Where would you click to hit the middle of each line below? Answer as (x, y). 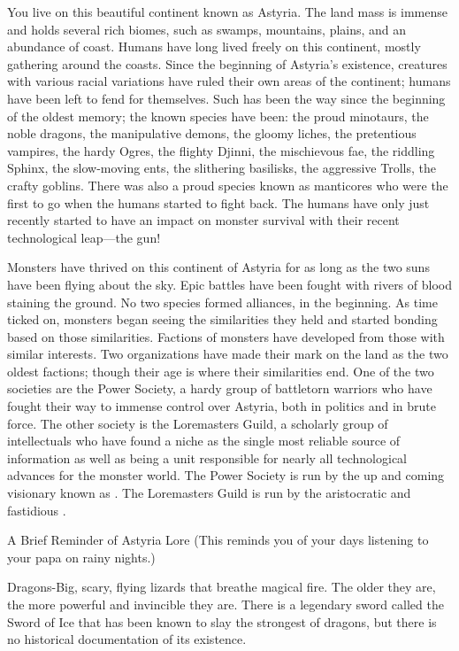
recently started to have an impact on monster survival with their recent (203, 220)
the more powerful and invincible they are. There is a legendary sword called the (226, 604)
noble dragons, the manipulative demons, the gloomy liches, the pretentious (212, 133)
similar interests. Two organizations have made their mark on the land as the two (228, 354)
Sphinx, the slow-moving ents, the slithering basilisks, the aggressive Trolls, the (222, 168)
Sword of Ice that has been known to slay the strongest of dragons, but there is (222, 621)
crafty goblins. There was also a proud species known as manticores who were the (228, 185)
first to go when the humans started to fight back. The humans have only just (218, 202)
